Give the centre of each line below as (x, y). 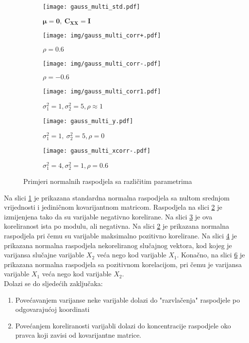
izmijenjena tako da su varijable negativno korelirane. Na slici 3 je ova (108, 216)
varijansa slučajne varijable (44, 255)
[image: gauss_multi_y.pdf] (88, 121)
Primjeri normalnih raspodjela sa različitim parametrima (108, 181)
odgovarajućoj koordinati (52, 309)
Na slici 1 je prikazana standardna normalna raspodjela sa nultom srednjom (117, 197)
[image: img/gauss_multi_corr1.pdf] (102, 92)
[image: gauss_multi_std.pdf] (91, 7)
